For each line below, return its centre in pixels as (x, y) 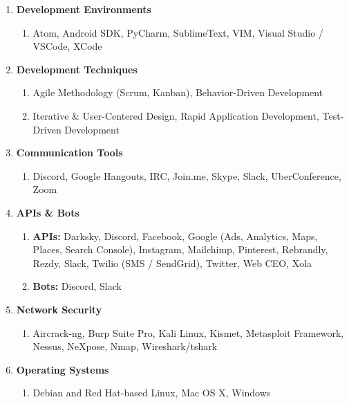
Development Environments (84, 9)
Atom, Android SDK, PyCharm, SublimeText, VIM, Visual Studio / (178, 32)
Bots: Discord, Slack (77, 286)
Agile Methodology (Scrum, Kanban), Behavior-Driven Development (178, 92)
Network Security (59, 309)
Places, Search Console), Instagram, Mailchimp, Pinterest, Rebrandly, (180, 249)
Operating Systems (63, 369)
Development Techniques (77, 69)
